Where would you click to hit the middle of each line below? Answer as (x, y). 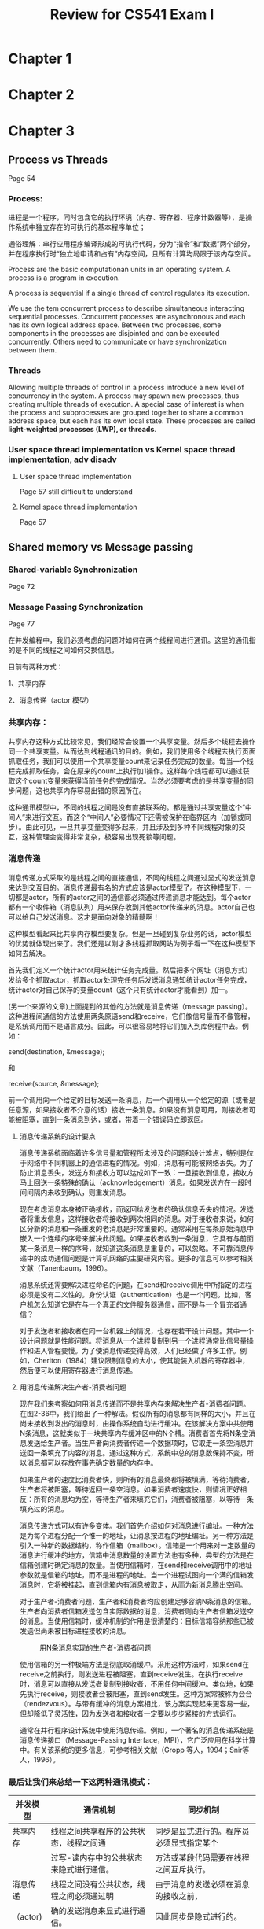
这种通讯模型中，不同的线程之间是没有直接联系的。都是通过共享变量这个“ (127, 807)
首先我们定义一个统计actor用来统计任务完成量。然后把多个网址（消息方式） (130, 970)
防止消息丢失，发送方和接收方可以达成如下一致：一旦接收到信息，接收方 (136, 1172)
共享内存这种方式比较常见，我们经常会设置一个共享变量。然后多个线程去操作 (132, 741)
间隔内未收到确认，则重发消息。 (78, 1192)
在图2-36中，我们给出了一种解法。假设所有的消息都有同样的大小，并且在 (137, 1413)
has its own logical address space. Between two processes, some (115, 325)
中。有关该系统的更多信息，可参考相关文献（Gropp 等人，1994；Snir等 (134, 1750)
